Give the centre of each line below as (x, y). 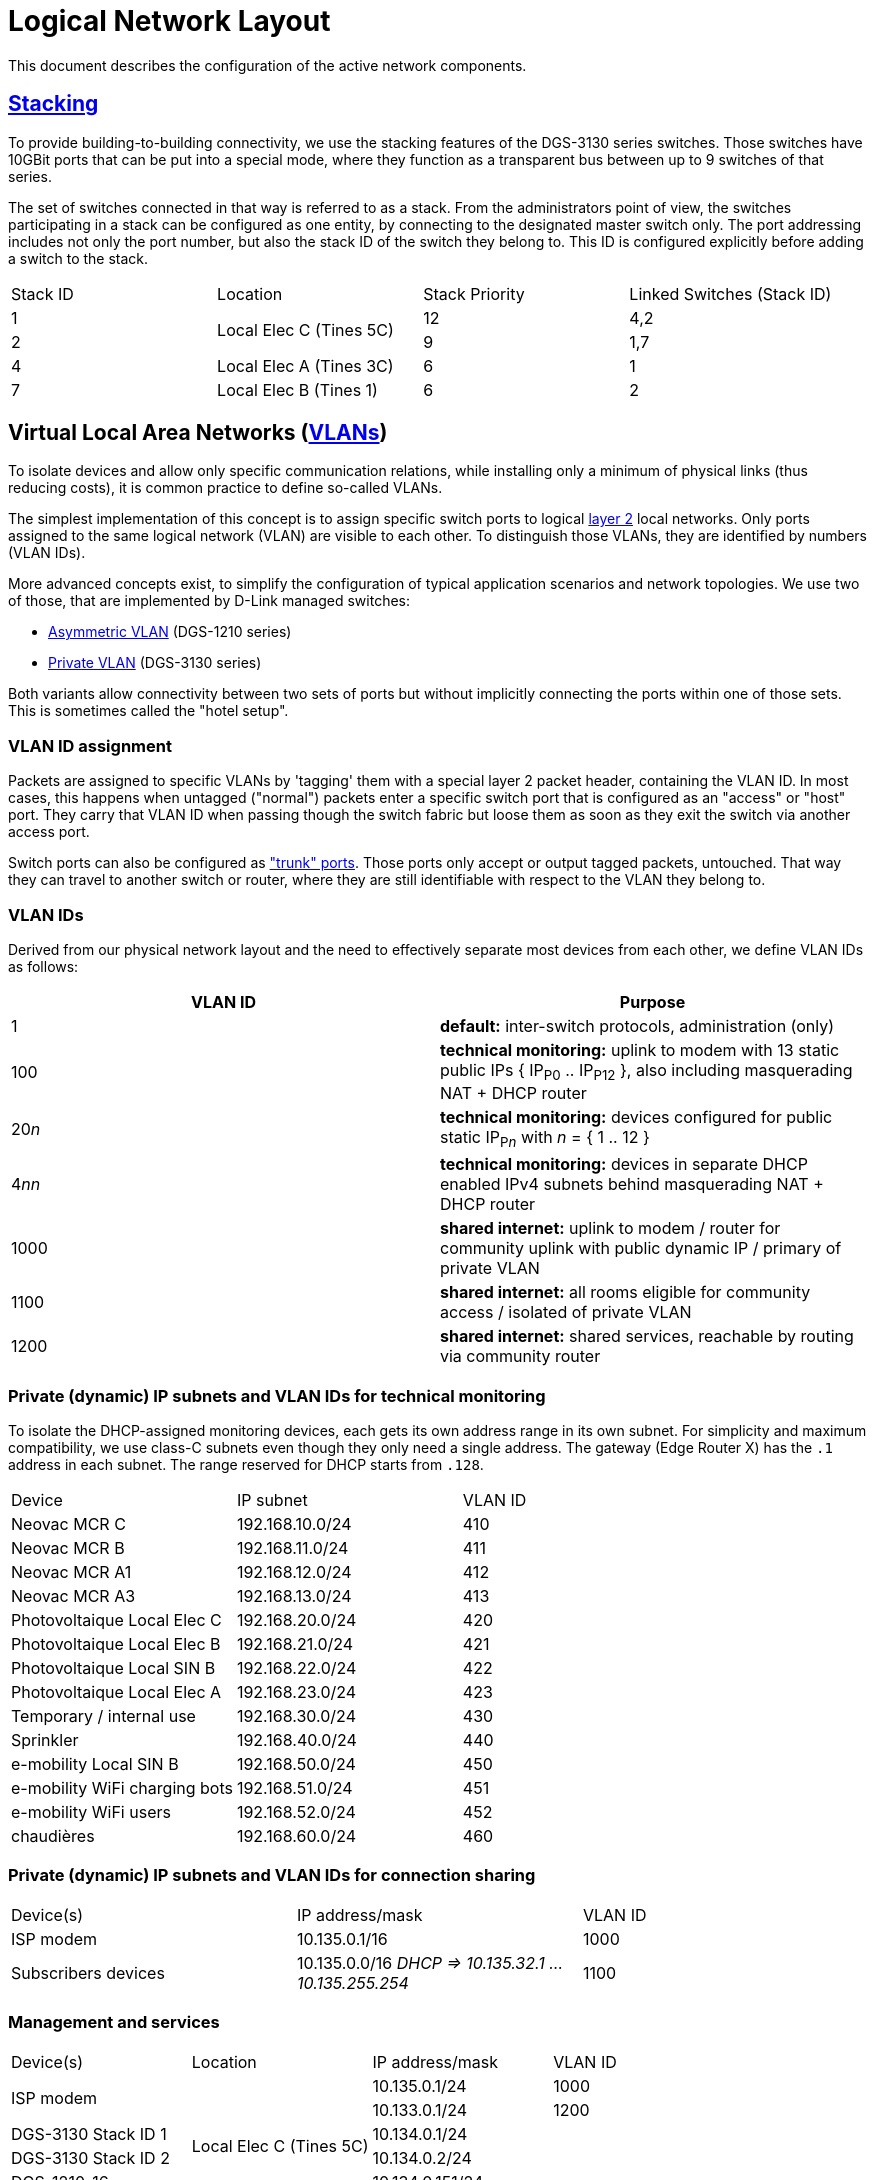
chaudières (53, 1836)
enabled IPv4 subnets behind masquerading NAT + (632, 1184)
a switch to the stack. (78, 258)
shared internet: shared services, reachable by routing (647, 1336)
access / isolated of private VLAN (566, 1312)
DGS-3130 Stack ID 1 (89, 2133)
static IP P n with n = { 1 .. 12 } (545, 1139)
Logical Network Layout (169, 21)
